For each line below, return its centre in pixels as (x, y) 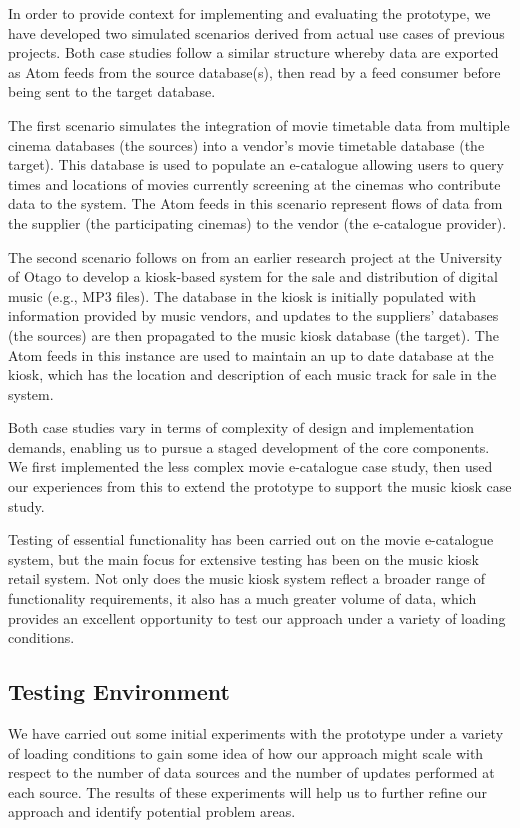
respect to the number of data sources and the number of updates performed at (251, 772)
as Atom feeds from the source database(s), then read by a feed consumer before (254, 71)
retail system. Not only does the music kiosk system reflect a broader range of (247, 578)
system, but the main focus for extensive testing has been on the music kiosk (243, 558)
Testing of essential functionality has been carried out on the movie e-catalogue (251, 539)
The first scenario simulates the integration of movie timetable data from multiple (259, 124)
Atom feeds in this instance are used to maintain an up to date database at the (251, 354)
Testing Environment (119, 691)
